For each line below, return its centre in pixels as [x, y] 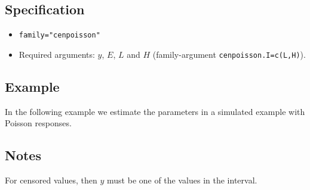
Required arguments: [57, 54]
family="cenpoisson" [59, 35]
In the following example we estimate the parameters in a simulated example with [155, 111]
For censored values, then [51, 180]
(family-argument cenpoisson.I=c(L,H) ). [229, 54]
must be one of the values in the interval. [182, 180]
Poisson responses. [38, 123]
